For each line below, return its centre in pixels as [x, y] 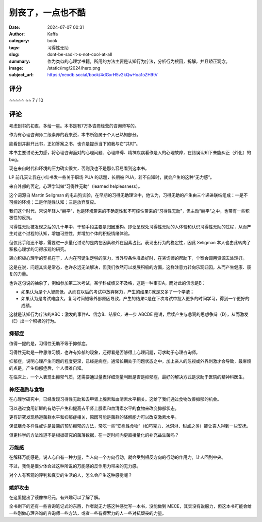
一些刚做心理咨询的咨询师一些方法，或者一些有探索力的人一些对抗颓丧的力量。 [88, 513]
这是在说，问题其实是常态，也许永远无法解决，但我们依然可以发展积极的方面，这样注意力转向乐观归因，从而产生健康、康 [130, 267]
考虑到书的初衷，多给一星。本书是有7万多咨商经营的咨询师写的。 [74, 126]
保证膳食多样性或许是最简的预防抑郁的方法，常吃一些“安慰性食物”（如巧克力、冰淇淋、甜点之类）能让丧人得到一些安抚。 [130, 426]
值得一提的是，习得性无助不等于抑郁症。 [49, 343]
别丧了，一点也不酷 [47, 13]
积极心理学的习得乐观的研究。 [39, 249]
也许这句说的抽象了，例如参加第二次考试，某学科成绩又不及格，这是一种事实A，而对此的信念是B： [107, 283]
